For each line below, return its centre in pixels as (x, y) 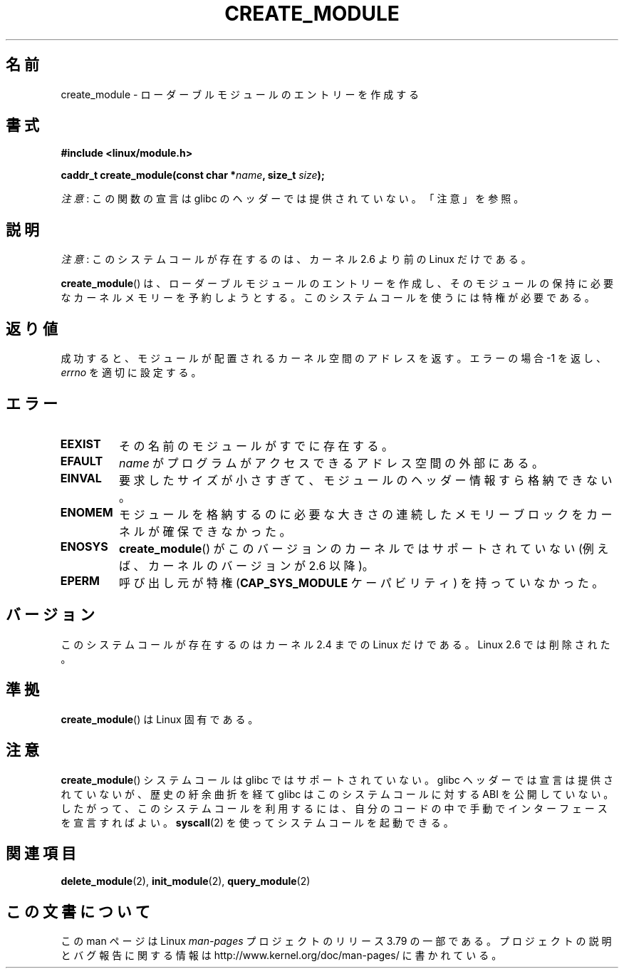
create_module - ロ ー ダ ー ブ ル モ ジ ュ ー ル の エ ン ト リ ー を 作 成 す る (240, 94)
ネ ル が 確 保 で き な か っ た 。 (205, 531)
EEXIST (80, 444)
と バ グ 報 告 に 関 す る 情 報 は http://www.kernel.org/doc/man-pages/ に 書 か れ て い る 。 (281, 955)
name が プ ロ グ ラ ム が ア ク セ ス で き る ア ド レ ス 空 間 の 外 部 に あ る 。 (332, 463)
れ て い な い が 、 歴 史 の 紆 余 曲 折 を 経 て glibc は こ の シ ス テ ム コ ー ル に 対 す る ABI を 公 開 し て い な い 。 (337, 794)
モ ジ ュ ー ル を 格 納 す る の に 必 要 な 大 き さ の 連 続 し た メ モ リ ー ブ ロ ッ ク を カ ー (366, 514)
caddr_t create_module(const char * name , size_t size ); (193, 175)
